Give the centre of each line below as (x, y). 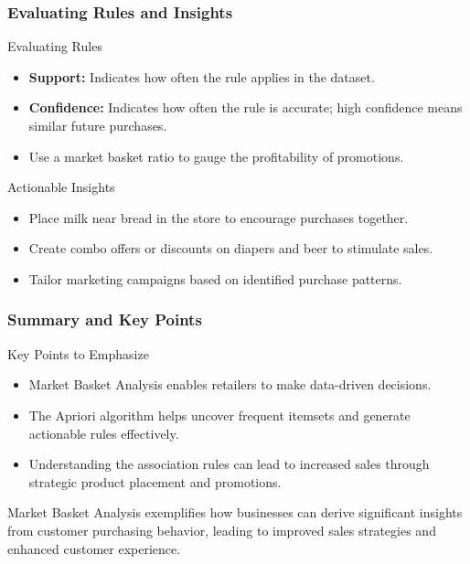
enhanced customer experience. (94, 548)
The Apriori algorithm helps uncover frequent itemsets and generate (219, 415)
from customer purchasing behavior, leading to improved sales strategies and (222, 530)
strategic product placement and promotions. (155, 481)
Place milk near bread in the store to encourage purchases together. (219, 217)
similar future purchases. (98, 125)
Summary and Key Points (105, 319)
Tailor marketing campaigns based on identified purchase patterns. (215, 278)
